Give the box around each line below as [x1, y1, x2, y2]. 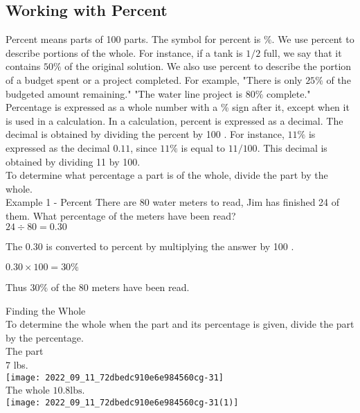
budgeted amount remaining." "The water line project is [6, 86, 243, 100]
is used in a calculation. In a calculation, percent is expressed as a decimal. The [6, 113, 343, 128]
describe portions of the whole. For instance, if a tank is [6, 45, 243, 60]
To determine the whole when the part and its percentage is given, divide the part [6, 317, 354, 331]
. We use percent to [271, 32, 354, 46]
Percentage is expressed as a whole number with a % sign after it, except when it [6, 100, 350, 114]
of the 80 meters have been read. [51, 280, 190, 295]
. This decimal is [257, 140, 327, 155]
